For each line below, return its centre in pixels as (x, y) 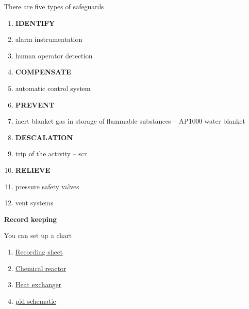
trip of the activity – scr (51, 154)
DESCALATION (44, 137)
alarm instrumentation (49, 39)
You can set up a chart (38, 235)
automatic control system (53, 88)
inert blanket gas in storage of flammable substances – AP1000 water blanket (130, 121)
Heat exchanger (38, 284)
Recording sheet (39, 251)
